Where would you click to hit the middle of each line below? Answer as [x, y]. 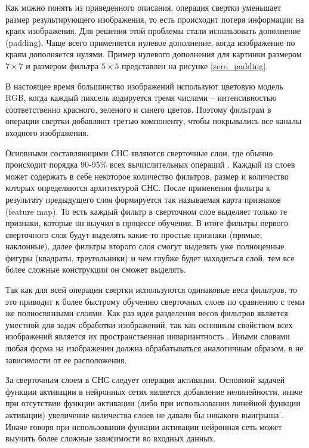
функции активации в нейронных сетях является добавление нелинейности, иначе [154, 391]
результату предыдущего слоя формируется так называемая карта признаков [143, 199]
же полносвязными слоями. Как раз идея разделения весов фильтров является [147, 313]
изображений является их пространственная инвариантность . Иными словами [148, 336]
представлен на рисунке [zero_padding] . [195, 65]
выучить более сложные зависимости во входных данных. [111, 438]
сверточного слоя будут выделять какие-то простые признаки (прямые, [134, 234]
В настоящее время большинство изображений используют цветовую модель [144, 86]
